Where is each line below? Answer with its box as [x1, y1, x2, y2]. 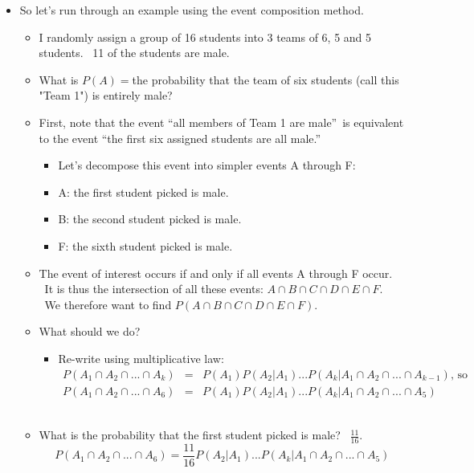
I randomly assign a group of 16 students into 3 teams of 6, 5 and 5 [39, 28, 372, 45]
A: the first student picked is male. [58, 183, 229, 200]
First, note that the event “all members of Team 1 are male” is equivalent [39, 113, 404, 130]
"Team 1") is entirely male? [39, 87, 173, 104]
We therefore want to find [44, 296, 172, 312]
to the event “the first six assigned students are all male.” [39, 129, 321, 146]
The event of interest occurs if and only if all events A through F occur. [39, 264, 393, 281]
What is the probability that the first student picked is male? [39, 426, 341, 443]
